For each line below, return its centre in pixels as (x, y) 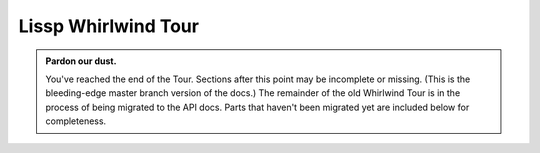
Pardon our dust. (81, 61)
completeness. (76, 121)
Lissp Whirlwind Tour (109, 26)
